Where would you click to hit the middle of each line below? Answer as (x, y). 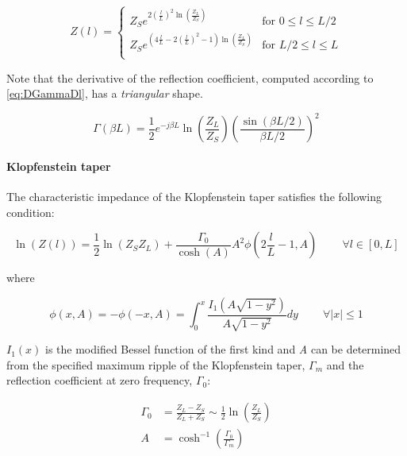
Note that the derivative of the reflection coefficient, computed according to (190, 77)
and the (345, 364)
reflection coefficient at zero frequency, (100, 380)
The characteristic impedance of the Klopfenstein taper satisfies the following (194, 197)
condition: (31, 212)
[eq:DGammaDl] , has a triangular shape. (105, 93)
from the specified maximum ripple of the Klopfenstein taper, (156, 364)
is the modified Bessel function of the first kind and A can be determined (223, 349)
